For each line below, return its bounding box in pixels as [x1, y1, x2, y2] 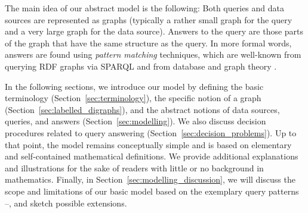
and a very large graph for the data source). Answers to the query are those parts [5, 25, 304, 37]
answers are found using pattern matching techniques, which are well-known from [5, 48, 301, 61]
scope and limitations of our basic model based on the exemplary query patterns [5, 184, 299, 197]
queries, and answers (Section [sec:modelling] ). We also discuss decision [5, 115, 266, 127]
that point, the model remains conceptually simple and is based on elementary [5, 138, 292, 151]
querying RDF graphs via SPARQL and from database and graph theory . [5, 59, 277, 72]
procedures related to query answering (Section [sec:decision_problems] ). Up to [5, 126, 297, 139]
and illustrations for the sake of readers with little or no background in [5, 161, 264, 174]
